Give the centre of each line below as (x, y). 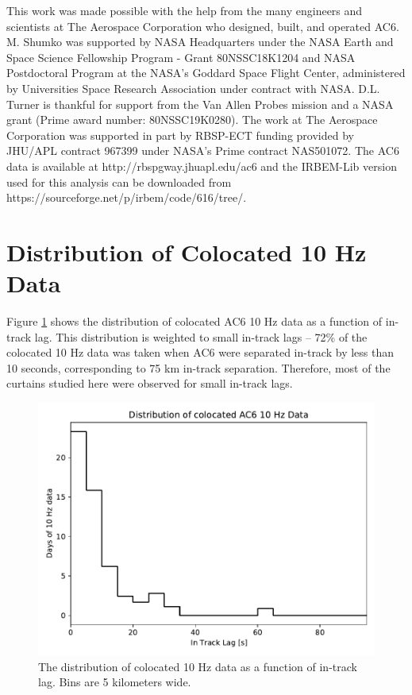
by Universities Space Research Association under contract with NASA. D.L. (193, 88)
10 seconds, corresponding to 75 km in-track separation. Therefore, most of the (198, 367)
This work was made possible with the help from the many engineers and (185, 10)
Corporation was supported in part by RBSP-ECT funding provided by (180, 135)
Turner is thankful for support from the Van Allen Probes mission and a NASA (200, 104)
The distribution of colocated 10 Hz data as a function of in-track (198, 666)
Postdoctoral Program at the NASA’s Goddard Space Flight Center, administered (206, 73)
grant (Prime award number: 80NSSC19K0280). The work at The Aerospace (192, 120)
